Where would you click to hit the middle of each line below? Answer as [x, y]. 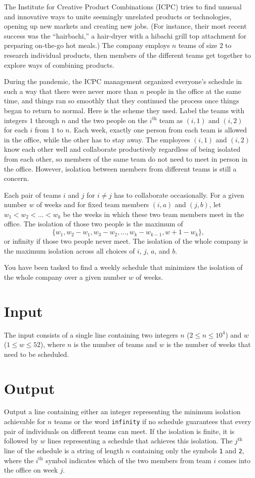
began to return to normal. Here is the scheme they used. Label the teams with [124, 110]
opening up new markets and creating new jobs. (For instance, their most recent [126, 26]
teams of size [198, 45]
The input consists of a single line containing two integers [91, 334]
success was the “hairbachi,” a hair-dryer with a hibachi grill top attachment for [125, 35]
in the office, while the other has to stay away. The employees [97, 139]
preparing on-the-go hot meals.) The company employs [87, 45]
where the [19, 460]
